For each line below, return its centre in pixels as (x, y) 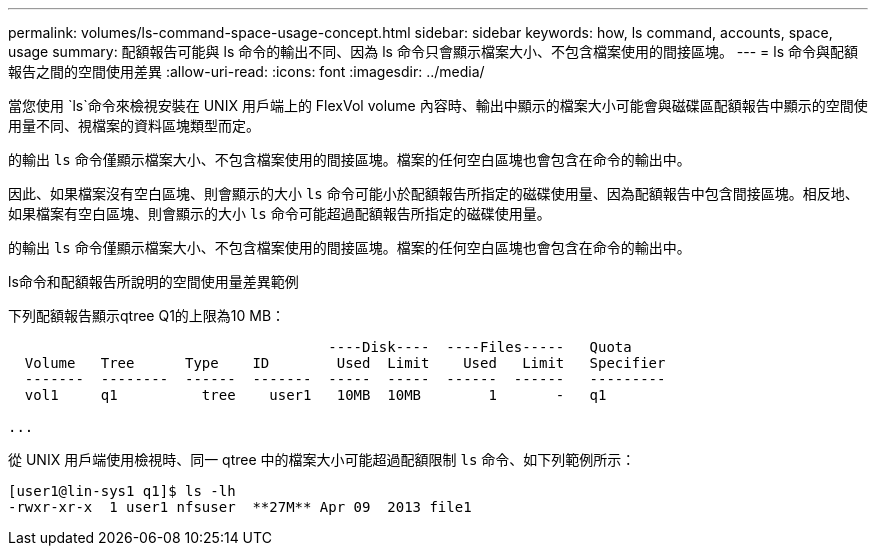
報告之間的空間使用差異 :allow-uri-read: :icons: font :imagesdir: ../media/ (246, 71)
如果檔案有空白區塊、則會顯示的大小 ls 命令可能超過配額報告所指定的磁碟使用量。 (279, 213)
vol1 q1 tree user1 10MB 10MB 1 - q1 (315, 395)
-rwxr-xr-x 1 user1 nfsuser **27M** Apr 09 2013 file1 (240, 507)
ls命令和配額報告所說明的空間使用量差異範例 (153, 281)
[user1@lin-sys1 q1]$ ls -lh (122, 491)
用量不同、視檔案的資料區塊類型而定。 (134, 125)
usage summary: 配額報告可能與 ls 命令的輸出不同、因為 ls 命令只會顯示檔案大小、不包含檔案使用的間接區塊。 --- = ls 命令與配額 (433, 51)
